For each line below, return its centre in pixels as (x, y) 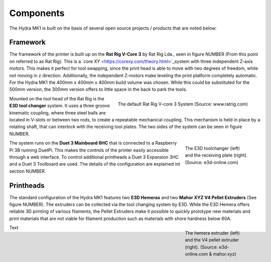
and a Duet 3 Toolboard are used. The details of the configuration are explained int (95, 164)
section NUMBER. (28, 171)
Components (37, 13)
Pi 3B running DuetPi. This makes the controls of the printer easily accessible (89, 150)
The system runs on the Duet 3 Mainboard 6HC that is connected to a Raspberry (93, 143)
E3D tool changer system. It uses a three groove (59, 106)
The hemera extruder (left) (213, 233)
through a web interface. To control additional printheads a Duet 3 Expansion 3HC (94, 157)
